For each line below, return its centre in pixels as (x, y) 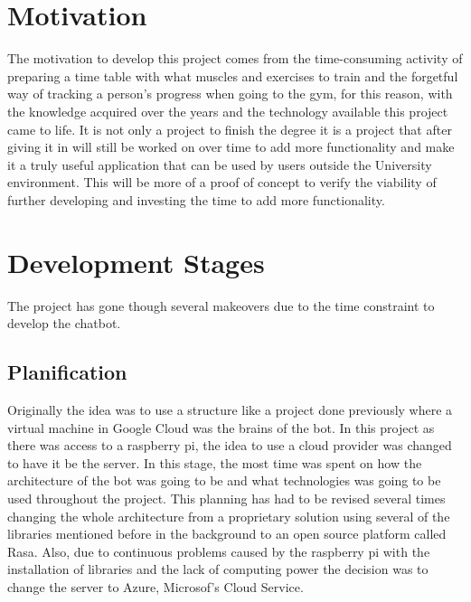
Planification (67, 372)
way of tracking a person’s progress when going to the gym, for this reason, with (230, 94)
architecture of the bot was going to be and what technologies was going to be (224, 480)
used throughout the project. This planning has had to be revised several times (226, 498)
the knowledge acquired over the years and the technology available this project (228, 111)
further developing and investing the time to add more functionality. (196, 199)
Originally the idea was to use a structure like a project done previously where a (230, 409)
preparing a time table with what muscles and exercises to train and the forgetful (233, 75)
